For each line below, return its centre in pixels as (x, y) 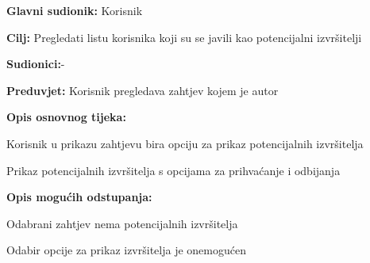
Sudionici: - (36, 64)
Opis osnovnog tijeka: (66, 117)
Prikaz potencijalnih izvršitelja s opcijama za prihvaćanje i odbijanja (173, 170)
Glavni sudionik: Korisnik (75, 10)
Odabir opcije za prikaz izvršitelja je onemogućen (126, 250)
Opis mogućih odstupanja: (79, 197)
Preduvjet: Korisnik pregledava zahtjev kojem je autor (143, 90)
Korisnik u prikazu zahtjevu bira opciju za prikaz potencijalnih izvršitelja (185, 143)
